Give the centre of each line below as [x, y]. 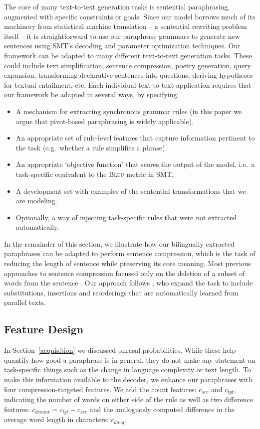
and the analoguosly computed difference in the [162, 409]
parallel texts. [25, 302]
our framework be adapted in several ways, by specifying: [92, 94]
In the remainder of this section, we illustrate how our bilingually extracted [119, 243]
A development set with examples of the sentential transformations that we [131, 191]
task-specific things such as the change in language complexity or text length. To [128, 369]
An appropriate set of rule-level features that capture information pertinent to [135, 138]
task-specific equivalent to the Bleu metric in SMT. [95, 174]
